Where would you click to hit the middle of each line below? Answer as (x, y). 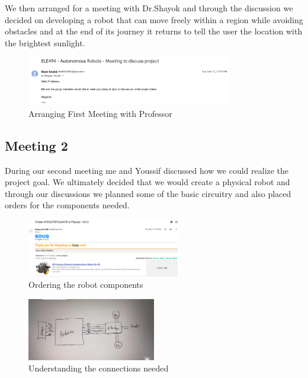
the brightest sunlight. (45, 42)
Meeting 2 (36, 145)
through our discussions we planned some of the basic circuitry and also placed (148, 193)
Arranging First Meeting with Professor (100, 113)
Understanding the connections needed (99, 368)
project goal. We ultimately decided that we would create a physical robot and (147, 182)
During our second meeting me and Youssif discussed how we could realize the (147, 170)
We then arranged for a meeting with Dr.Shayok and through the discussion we (149, 8)
